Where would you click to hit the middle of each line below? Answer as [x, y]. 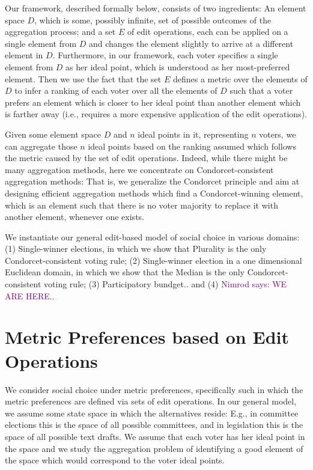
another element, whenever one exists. [74, 217]
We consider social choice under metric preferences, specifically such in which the [154, 389]
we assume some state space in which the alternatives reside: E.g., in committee [152, 413]
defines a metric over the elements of [240, 78]
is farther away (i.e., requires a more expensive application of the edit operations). [156, 114]
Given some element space [53, 134]
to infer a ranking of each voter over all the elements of [116, 90]
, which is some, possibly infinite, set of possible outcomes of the [153, 20]
